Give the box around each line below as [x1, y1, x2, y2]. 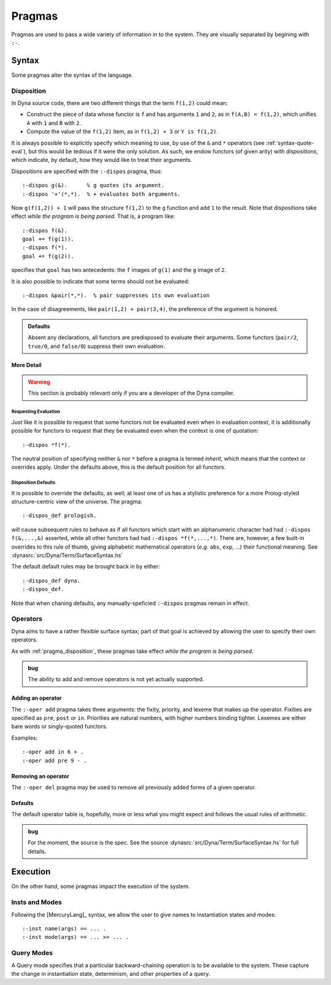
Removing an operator [11, 772, 70, 779]
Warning [28, 378, 50, 385]
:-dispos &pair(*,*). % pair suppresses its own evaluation [22, 292, 210, 299]
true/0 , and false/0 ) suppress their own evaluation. [28, 342, 165, 350]
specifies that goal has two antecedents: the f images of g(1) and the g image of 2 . [11, 266, 227, 274]
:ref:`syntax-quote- [265, 139, 314, 147]
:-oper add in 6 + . [22, 749, 84, 755]
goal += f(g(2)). [22, 252, 74, 260]
